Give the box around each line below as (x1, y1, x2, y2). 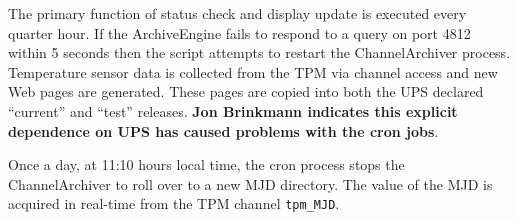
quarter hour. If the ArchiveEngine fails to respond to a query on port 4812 (8, 22, 471, 43)
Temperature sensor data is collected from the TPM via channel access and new (8, 61, 498, 82)
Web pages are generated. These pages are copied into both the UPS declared (8, 81, 484, 102)
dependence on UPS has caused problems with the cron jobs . (8, 120, 439, 141)
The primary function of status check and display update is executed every (8, 3, 467, 23)
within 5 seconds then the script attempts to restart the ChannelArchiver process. (8, 42, 511, 63)
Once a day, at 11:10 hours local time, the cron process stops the (8, 154, 405, 175)
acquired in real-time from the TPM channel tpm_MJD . (8, 193, 340, 214)
